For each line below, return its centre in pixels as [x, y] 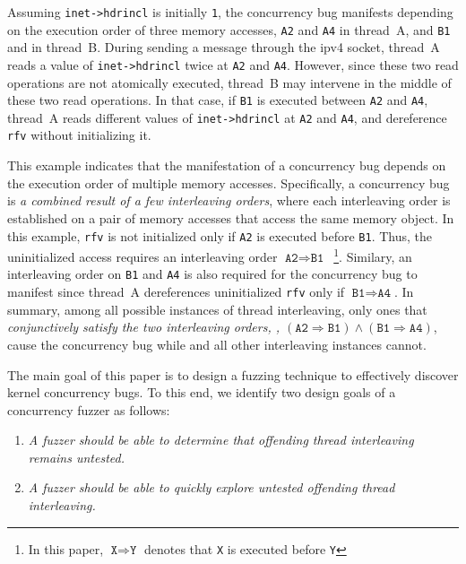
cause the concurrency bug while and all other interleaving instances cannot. [217, 344]
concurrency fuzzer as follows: [89, 409]
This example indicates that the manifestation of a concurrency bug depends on [227, 165]
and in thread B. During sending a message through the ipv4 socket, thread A [224, 47]
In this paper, [66, 548]
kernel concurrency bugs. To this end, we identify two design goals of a [202, 392]
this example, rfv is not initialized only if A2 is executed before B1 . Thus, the [220, 235]
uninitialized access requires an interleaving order [142, 256]
